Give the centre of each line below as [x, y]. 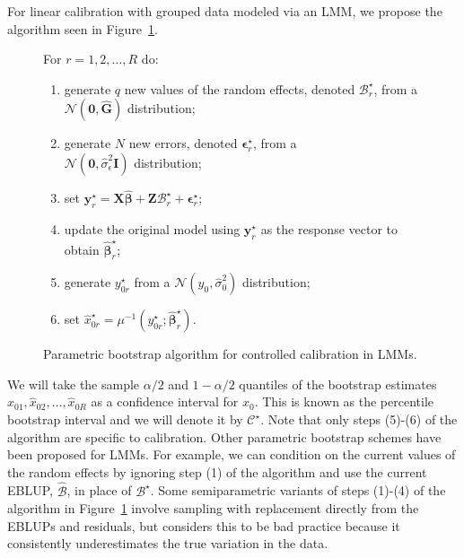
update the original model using [152, 228]
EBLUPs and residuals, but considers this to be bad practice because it [204, 525]
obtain [82, 249]
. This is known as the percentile [344, 401]
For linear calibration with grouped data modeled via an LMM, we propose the [225, 11]
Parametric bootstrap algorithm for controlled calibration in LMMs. [230, 354]
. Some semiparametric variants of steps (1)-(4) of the [298, 490]
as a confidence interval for [165, 401]
